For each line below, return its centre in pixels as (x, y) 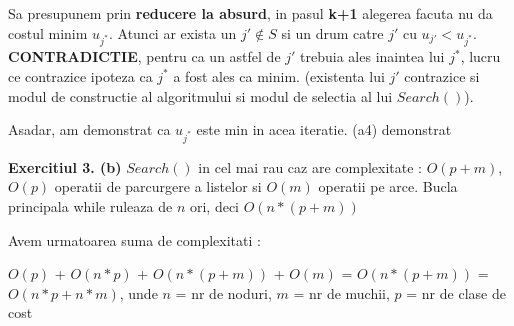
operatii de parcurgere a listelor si (158, 186)
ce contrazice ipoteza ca (80, 75)
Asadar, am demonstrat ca (89, 129)
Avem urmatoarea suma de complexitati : (134, 239)
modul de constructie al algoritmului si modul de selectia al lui (200, 95)
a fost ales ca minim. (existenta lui (279, 75)
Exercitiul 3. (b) (65, 166)
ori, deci (214, 206)
